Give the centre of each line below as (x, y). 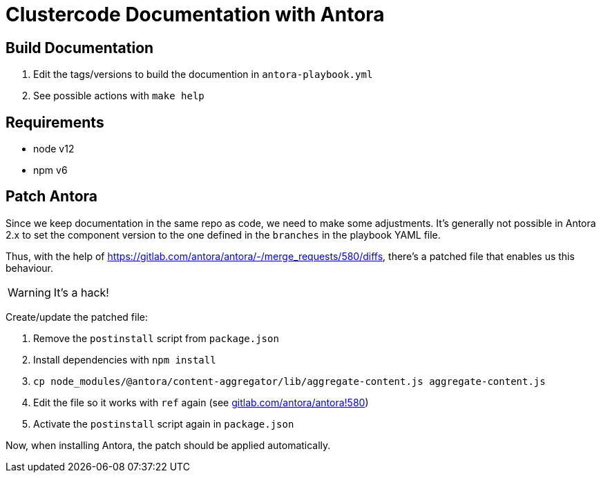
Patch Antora (51, 197)
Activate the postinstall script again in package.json (164, 424)
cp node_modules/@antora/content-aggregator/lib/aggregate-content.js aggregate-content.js (289, 381)
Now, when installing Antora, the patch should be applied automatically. (168, 445)
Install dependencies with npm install (125, 359)
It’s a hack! (81, 292)
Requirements (55, 122)
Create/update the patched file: (77, 317)
